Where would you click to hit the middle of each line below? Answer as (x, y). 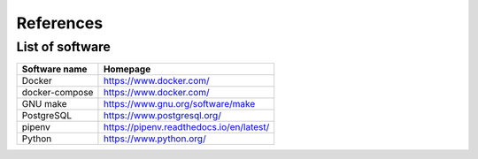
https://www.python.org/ (155, 139)
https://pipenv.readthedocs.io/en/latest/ (186, 127)
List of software (63, 47)
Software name (54, 69)
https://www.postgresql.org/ (162, 116)
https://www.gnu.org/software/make (179, 104)
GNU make (44, 104)
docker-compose (58, 93)
